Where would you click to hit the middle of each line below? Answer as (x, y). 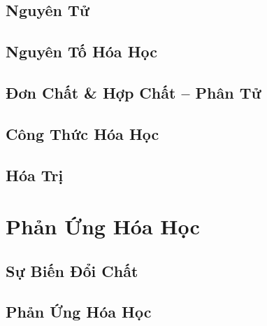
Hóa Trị (35, 175)
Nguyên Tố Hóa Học (82, 51)
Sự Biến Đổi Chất (72, 270)
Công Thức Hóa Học (82, 133)
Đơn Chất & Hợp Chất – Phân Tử (133, 92)
